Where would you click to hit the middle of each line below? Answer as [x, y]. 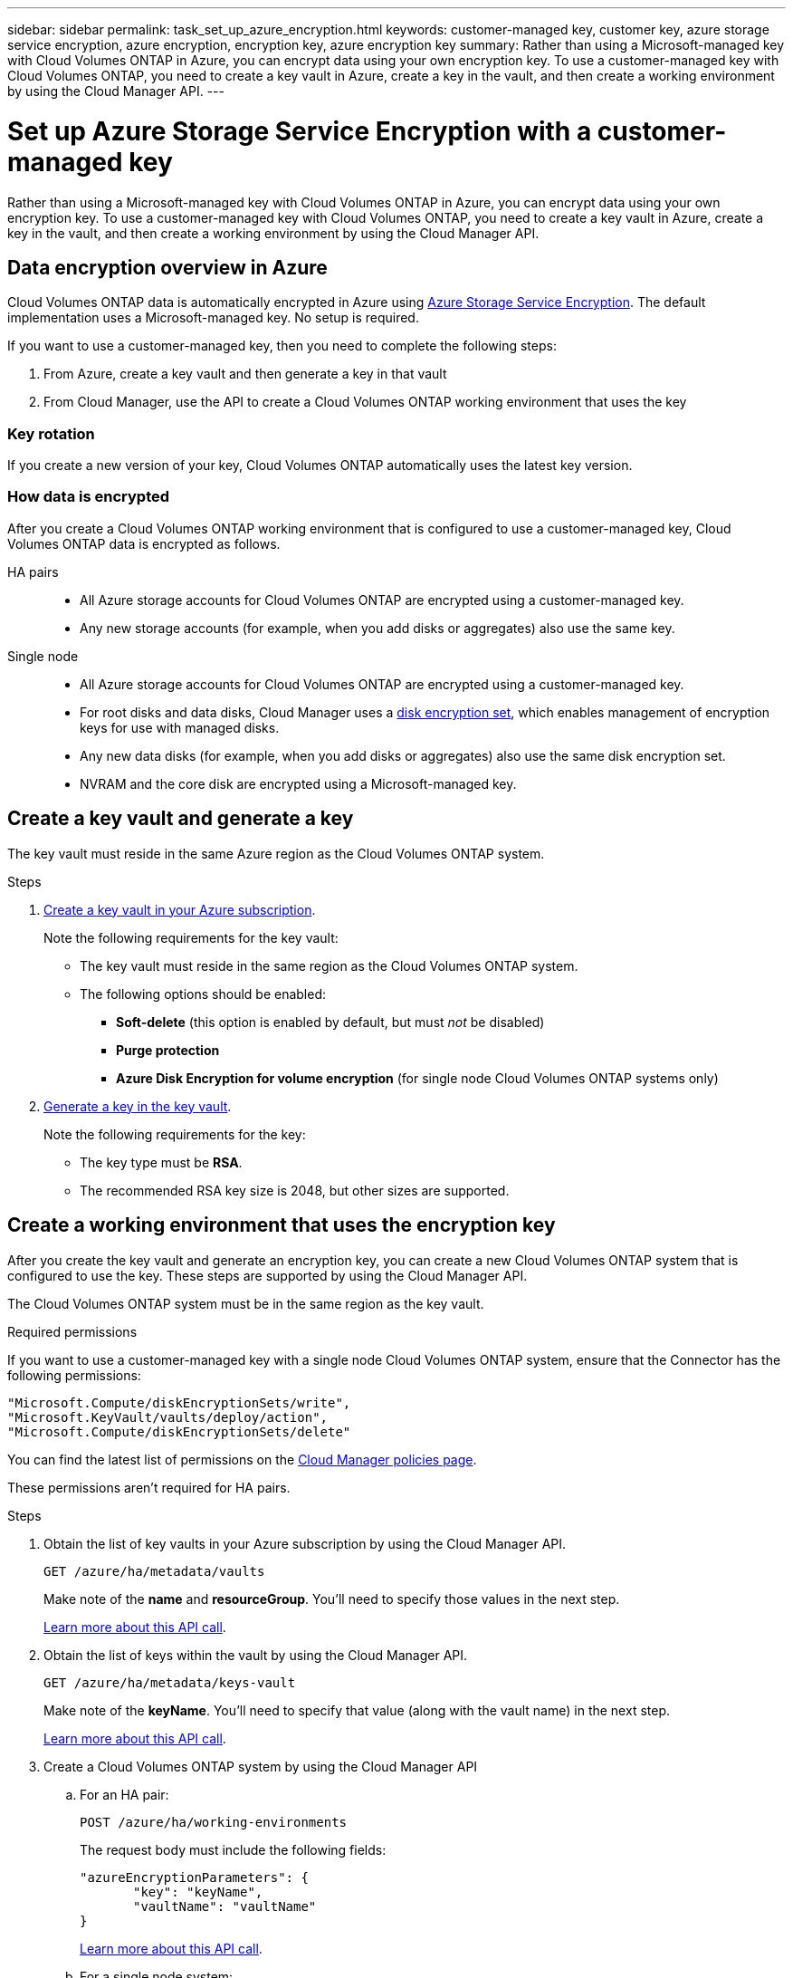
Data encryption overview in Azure [167, 267]
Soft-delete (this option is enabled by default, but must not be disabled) [330, 1022]
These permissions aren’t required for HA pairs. [149, 1487]
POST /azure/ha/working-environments [214, 1822]
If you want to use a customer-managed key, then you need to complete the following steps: [282, 346]
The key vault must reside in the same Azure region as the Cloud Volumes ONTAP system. [276, 853]
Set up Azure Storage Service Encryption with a [300, 131]
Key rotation [51, 433]
